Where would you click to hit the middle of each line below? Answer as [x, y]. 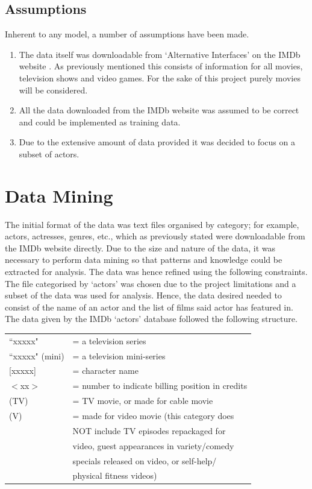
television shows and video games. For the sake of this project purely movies [160, 77]
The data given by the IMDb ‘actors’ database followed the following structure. [151, 319]
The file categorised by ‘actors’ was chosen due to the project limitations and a [151, 283]
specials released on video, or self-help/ [145, 460]
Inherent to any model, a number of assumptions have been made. [127, 34]
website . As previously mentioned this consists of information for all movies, [161, 66]
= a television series [109, 340]
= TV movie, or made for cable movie [143, 401]
